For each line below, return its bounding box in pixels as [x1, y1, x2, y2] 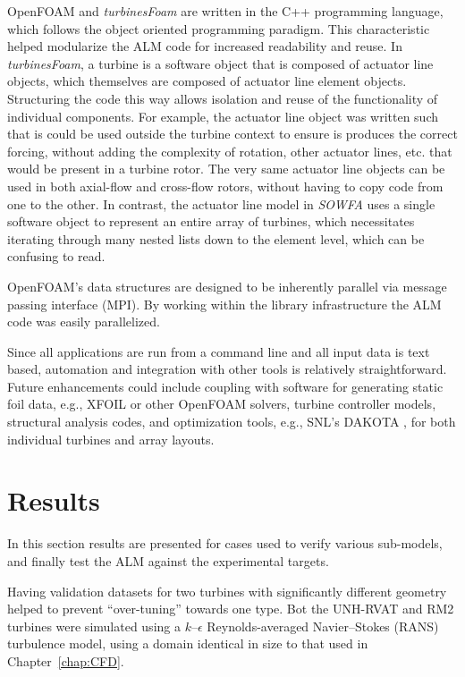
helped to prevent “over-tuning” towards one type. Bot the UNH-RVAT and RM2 [7, 599, 454, 618]
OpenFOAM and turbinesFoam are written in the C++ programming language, [7, 2, 444, 20]
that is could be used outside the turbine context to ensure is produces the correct [7, 124, 458, 143]
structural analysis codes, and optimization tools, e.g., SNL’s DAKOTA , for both [7, 412, 456, 431]
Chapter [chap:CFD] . [7, 651, 124, 670]
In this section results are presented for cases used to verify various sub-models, [7, 534, 443, 553]
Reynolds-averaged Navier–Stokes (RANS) [207, 616, 439, 635]
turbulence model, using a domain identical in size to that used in [7, 634, 368, 653]
